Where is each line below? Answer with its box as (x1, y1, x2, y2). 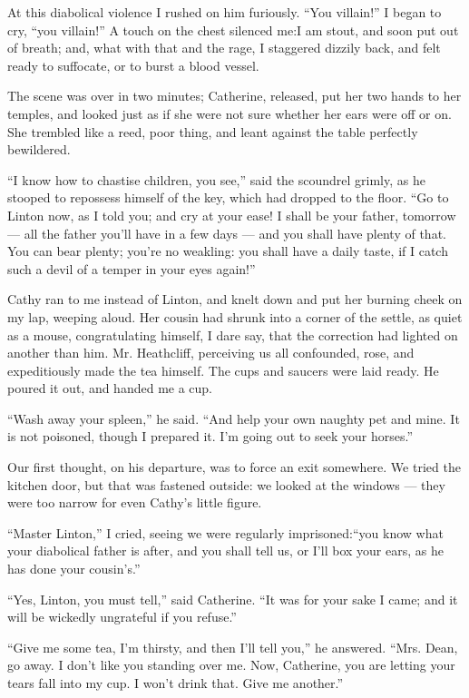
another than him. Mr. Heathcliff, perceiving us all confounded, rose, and (7, 343, 415, 362)
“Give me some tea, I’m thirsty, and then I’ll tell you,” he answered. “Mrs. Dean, (7, 637, 458, 656)
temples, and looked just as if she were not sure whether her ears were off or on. (7, 103, 452, 123)
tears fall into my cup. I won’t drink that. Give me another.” (7, 673, 344, 692)
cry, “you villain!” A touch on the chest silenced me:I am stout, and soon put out (7, 20, 459, 39)
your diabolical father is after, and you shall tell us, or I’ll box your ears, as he (7, 541, 444, 560)
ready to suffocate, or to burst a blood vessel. (7, 55, 259, 74)
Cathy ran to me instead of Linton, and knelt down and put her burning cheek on (7, 290, 463, 309)
